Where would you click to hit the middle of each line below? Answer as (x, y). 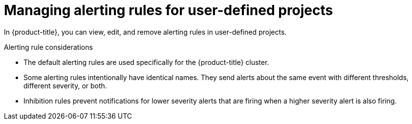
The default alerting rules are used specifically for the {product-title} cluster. (146, 62)
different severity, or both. (65, 85)
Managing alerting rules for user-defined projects (169, 10)
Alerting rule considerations (48, 47)
